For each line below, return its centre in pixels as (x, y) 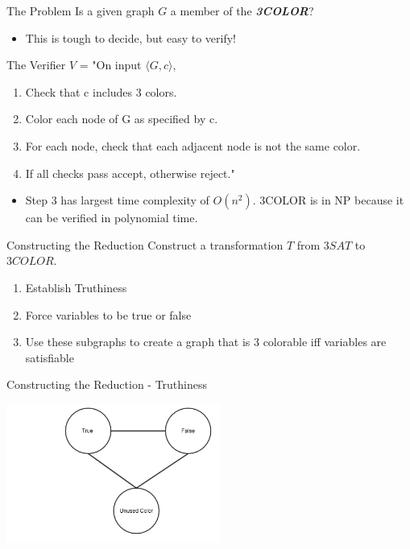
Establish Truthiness (76, 287)
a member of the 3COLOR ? (242, 10)
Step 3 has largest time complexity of (117, 200)
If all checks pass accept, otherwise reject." (130, 173)
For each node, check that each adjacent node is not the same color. (193, 145)
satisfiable (50, 357)
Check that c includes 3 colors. (101, 91)
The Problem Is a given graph (81, 10)
